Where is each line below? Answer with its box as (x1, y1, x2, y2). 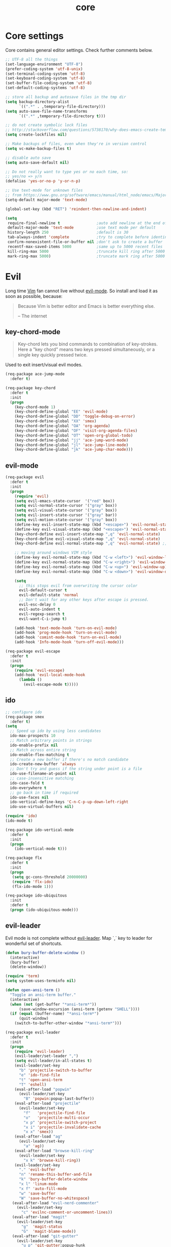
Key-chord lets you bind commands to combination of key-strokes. (17, 341, 158, 347)
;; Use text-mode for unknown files (5, 188, 83, 193)
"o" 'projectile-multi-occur (23, 1115, 90, 1120)
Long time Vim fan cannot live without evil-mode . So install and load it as (5, 287, 158, 294)
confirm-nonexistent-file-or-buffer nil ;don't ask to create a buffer (7, 239, 163, 245)
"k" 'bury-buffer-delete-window (18, 1177, 88, 1182)
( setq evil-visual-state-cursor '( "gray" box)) (14, 508, 117, 513)
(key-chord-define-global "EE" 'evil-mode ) (14, 409, 108, 414)
